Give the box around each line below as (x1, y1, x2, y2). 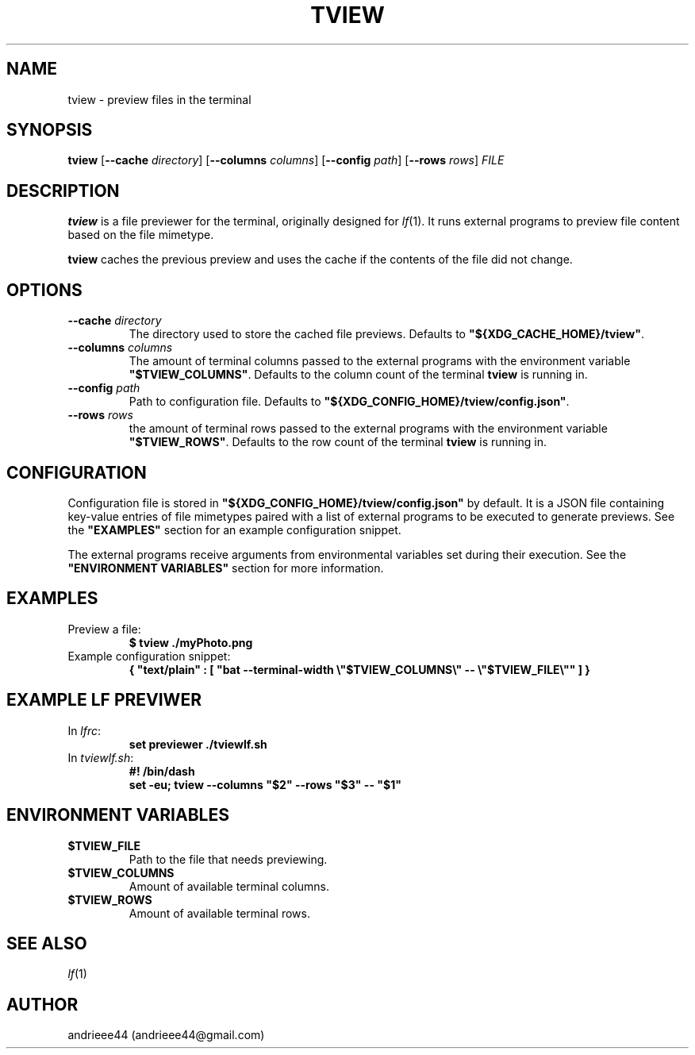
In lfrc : (67, 723, 102, 737)
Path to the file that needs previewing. (129, 852, 328, 866)
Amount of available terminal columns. (129, 879, 329, 893)
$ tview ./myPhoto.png (129, 635, 253, 649)
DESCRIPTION (6, 180, 120, 201)
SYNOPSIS (6, 120, 93, 141)
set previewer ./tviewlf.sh (129, 737, 267, 751)
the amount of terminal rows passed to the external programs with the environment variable (129, 422, 608, 436)
